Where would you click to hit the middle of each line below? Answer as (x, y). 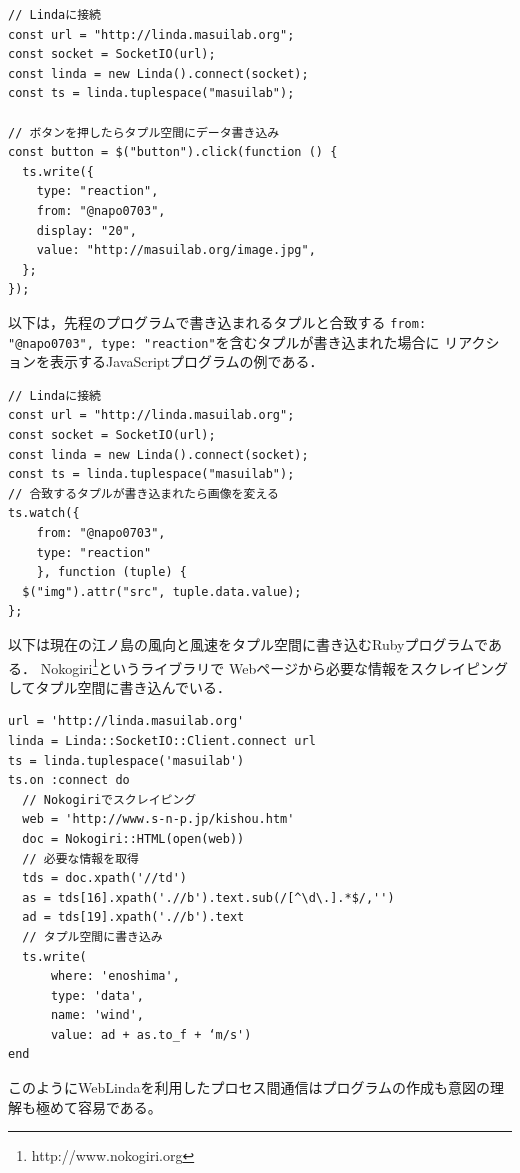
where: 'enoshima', (115, 976)
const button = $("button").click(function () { (173, 152)
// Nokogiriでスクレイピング (109, 799)
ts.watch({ (44, 513)
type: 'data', (97, 995)
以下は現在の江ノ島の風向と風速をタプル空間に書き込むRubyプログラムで (248, 643)
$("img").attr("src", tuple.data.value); (162, 591)
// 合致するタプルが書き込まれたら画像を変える (143, 493)
